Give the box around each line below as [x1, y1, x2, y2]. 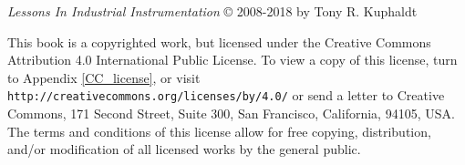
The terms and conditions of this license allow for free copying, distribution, [7, 121, 431, 140]
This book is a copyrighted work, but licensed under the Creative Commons [7, 32, 431, 51]
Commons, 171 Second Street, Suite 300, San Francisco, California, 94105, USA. [7, 104, 455, 123]
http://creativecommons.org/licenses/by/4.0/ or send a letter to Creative [7, 86, 445, 105]
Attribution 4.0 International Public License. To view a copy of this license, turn [7, 50, 458, 69]
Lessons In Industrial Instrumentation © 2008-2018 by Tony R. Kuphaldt [7, 2, 418, 20]
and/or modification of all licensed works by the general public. [7, 139, 361, 159]
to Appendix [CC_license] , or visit [7, 67, 201, 87]
